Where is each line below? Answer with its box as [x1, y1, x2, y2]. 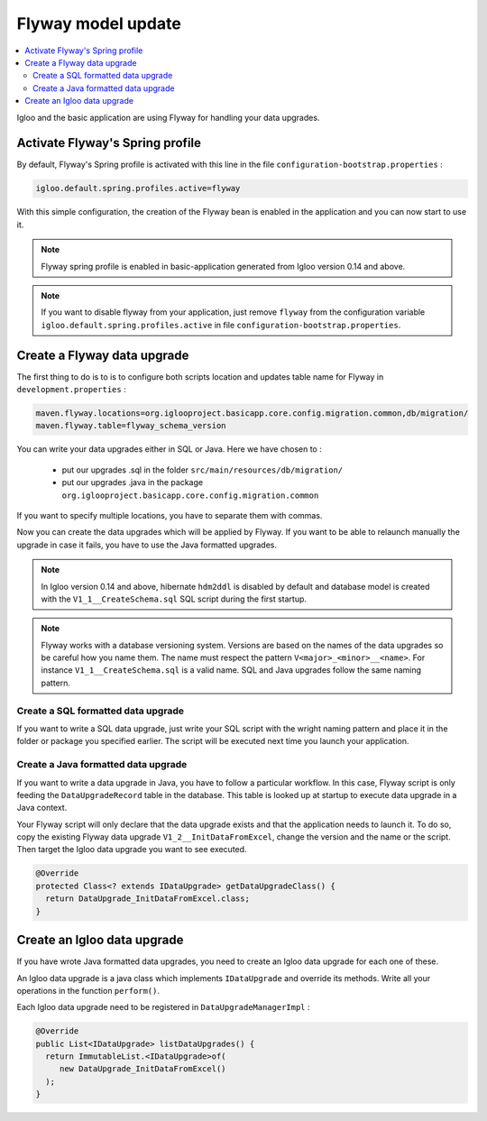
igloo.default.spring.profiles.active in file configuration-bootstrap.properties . [41, 319, 401, 330]
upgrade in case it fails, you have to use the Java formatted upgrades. [16, 539, 277, 550]
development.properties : [16, 384, 126, 395]
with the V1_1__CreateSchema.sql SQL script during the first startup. [41, 593, 307, 604]
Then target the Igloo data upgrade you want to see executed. [16, 844, 247, 855]
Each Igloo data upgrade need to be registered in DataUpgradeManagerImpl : [16, 1002, 310, 1013]
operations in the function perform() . [16, 985, 160, 996]
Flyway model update [16, 14, 182, 33]
